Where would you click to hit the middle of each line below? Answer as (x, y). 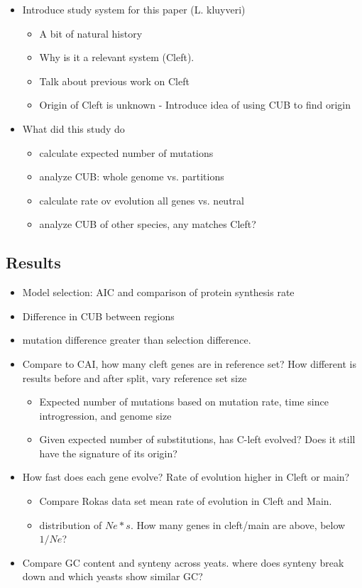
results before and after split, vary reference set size (135, 377)
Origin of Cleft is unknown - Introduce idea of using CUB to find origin (195, 105)
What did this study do (73, 128)
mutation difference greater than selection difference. (137, 340)
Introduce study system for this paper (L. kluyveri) (134, 9)
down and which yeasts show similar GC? (113, 576)
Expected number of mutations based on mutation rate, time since (184, 402)
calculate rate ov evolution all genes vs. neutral (142, 200)
